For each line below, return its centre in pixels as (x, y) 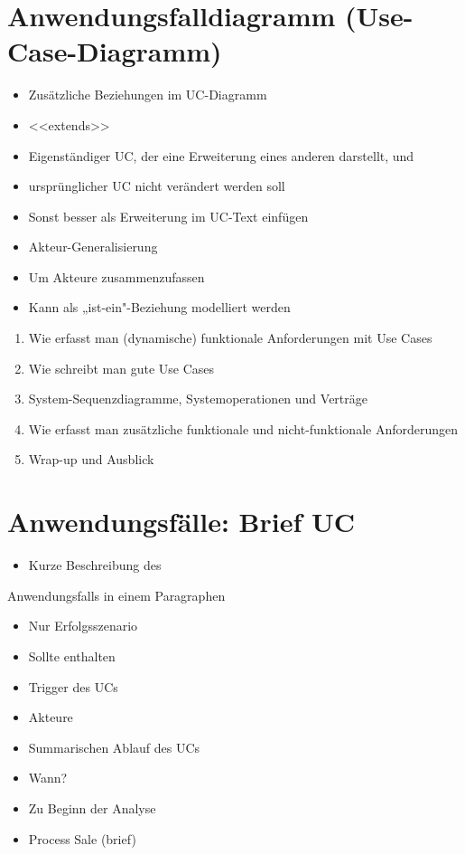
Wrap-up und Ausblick (91, 459)
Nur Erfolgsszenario (83, 626)
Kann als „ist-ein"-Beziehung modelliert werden (159, 307)
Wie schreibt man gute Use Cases (121, 368)
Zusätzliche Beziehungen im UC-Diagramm (148, 95)
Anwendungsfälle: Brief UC (181, 522)
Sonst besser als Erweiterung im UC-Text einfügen (168, 216)
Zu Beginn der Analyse (92, 807)
